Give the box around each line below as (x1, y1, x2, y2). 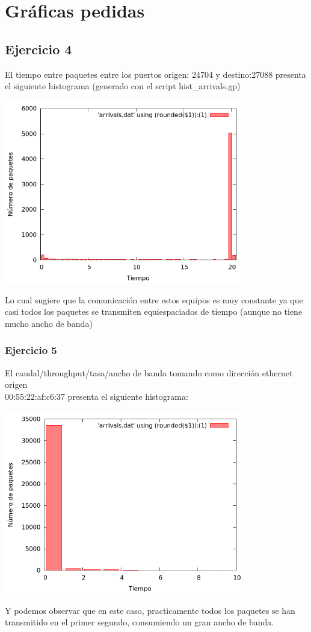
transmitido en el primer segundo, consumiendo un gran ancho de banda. (5, 616, 274, 628)
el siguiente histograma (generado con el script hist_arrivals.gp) (5, 80, 241, 92)
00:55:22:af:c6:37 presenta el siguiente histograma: (5, 390, 188, 402)
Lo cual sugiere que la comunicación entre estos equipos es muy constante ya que (5, 293, 303, 306)
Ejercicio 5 (5, 343, 57, 358)
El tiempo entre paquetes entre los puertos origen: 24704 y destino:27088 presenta (5, 68, 306, 80)
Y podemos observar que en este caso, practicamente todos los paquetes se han (5, 604, 295, 616)
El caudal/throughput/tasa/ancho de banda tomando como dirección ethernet (5, 366, 293, 379)
